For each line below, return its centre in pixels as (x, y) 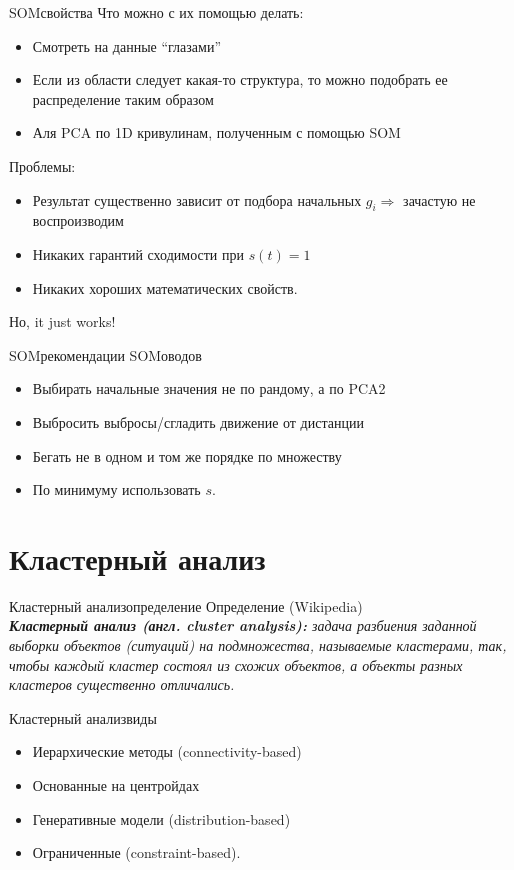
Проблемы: (42, 165)
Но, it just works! (62, 321)
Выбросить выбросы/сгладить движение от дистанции (198, 421)
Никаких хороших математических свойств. (165, 287)
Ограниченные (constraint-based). (136, 852)
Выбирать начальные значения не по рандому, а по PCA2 (209, 388)
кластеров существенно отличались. (122, 684)
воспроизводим (78, 220)
